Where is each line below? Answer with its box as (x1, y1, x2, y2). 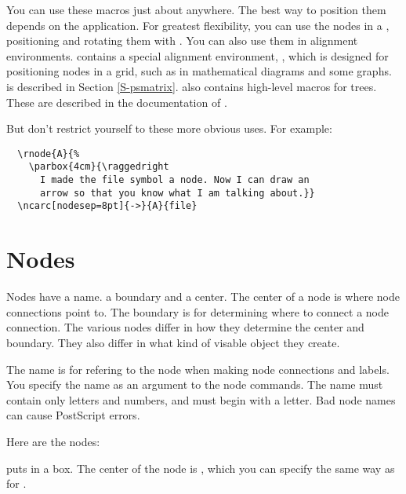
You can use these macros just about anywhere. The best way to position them (6, 2, 386, 17)
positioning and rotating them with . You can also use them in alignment (6, 32, 358, 49)
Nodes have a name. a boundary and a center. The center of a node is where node (6, 288, 400, 305)
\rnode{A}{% (17, 148, 80, 159)
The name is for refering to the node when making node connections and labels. (6, 360, 390, 377)
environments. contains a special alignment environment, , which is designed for (6, 47, 389, 64)
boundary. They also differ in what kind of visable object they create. (6, 334, 340, 350)
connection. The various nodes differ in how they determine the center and (6, 319, 364, 335)
